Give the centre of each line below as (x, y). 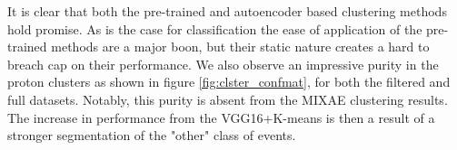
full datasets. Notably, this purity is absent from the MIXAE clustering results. (228, 99)
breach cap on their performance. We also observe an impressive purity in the (223, 64)
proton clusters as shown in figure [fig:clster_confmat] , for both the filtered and (229, 82)
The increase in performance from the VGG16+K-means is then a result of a (221, 117)
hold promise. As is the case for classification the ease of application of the (215, 28)
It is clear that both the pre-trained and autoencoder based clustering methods (227, 11)
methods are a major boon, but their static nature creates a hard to (240, 47)
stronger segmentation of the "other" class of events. (152, 135)
